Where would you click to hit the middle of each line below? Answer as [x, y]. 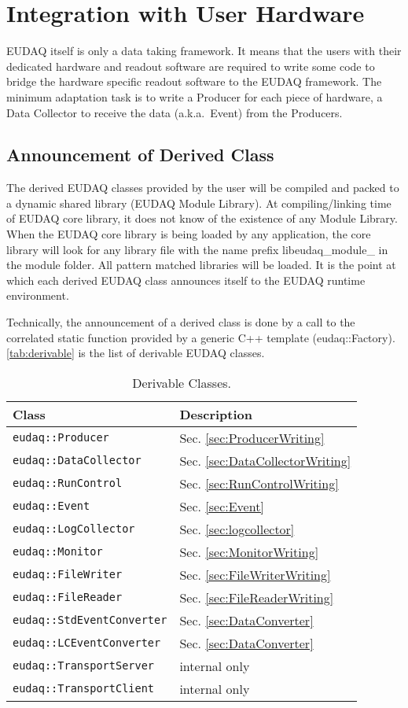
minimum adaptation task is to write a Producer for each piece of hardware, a [195, 96]
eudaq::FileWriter [68, 575]
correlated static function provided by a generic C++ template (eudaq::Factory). [201, 337]
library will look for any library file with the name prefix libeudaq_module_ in [197, 249]
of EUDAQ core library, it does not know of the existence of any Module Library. [202, 218]
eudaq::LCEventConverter [87, 643]
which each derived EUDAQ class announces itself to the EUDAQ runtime [186, 280]
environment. [38, 295]
